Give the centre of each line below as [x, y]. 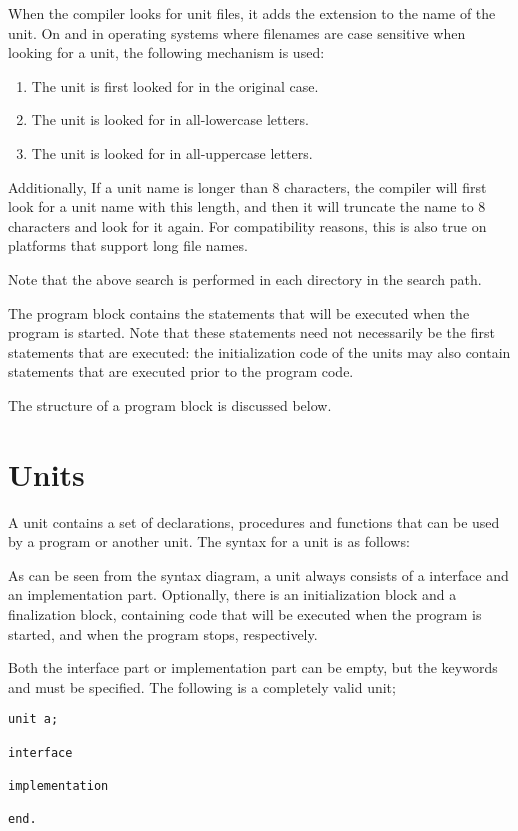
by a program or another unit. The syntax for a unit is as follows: [209, 541]
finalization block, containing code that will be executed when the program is [245, 614]
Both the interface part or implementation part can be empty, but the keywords [253, 667]
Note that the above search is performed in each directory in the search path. [245, 278]
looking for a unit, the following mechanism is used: [166, 52]
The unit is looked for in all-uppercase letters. [172, 152]
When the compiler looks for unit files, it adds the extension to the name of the [252, 13]
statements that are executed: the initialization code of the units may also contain [259, 351]
